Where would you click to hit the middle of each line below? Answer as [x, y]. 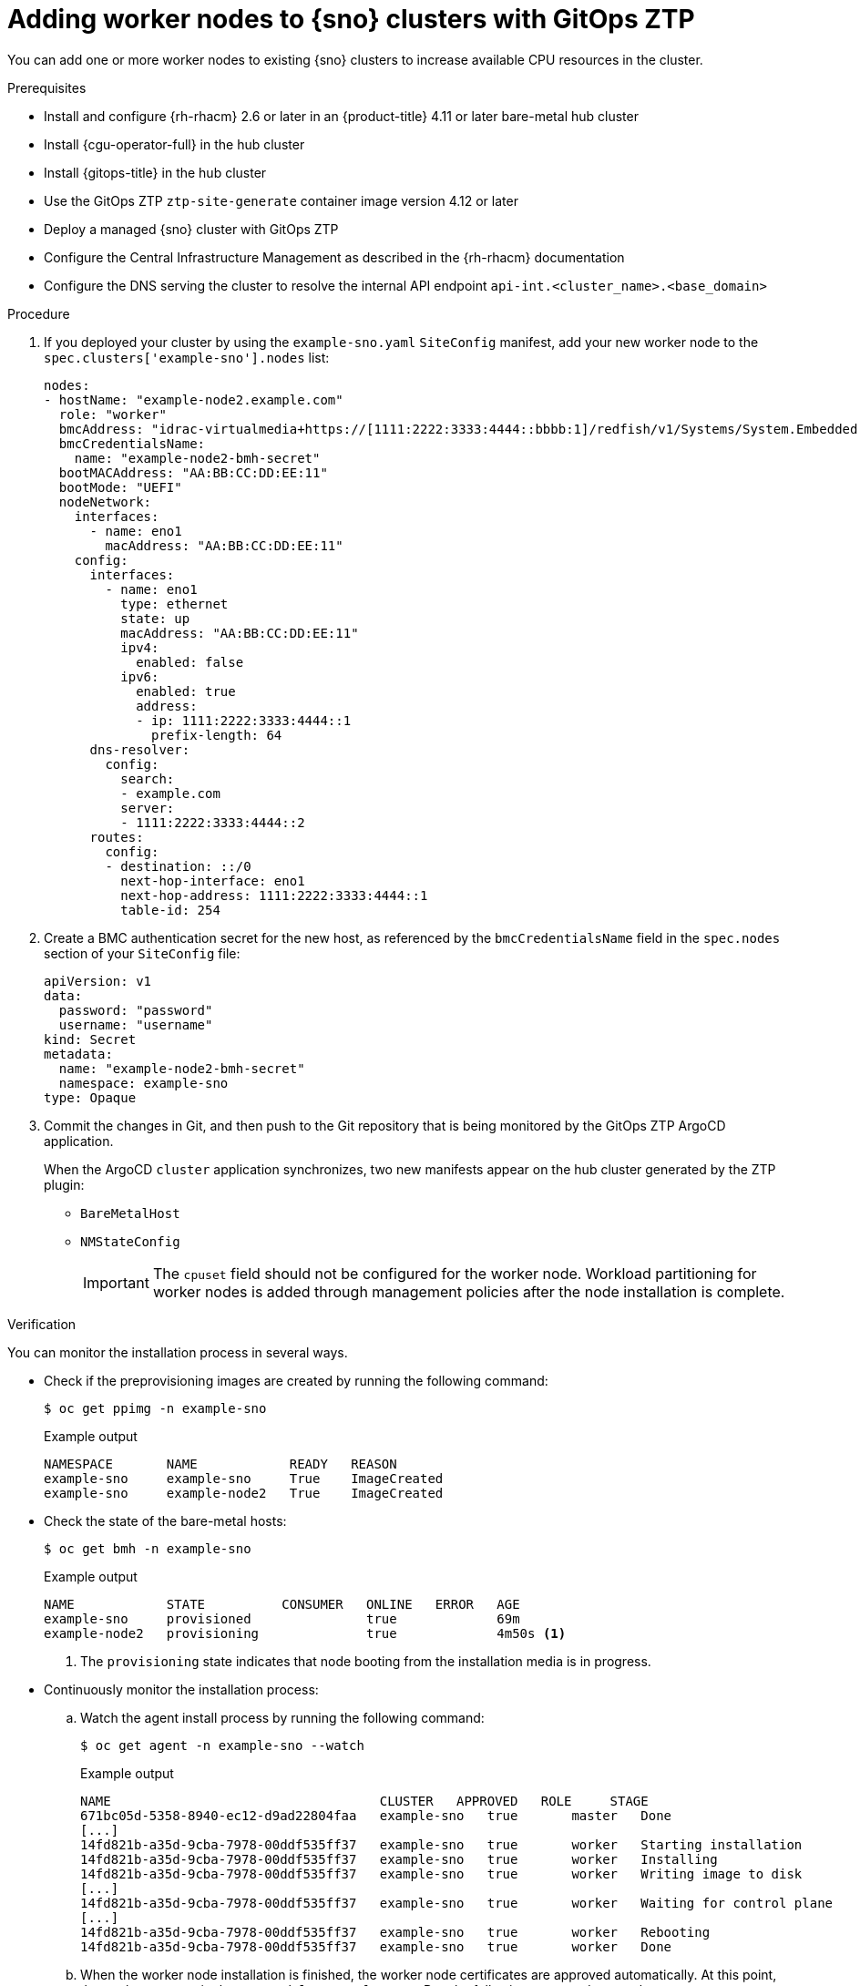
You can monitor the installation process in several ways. [178, 1352]
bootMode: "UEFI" [120, 487]
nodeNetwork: [105, 502]
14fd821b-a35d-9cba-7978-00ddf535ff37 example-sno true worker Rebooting [395, 1932]
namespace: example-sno [143, 1083]
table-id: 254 [170, 910]
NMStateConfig [130, 1241]
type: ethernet [174, 604]
